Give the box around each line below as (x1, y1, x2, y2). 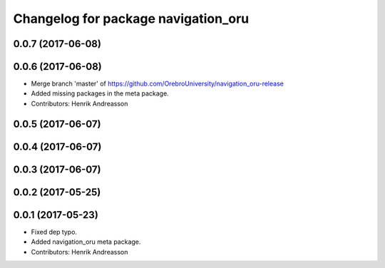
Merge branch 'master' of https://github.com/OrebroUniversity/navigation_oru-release (31, 79, 284, 88)
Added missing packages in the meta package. (31, 89, 169, 98)
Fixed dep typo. (31, 227, 78, 236)
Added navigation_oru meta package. (31, 237, 141, 246)
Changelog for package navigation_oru (13, 11, 250, 26)
